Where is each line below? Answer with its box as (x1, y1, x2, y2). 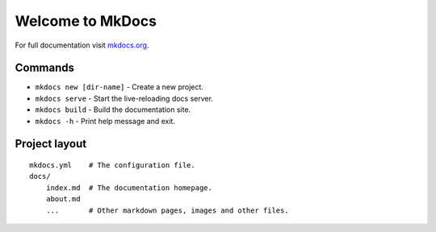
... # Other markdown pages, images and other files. (45, 205, 290, 215)
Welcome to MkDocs (15, 12, 157, 30)
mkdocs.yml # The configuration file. (29, 161, 195, 170)
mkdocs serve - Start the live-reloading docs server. (35, 93, 214, 103)
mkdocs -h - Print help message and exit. (35, 116, 175, 126)
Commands (15, 61, 75, 75)
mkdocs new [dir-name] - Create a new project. (35, 82, 203, 92)
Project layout (15, 137, 87, 151)
